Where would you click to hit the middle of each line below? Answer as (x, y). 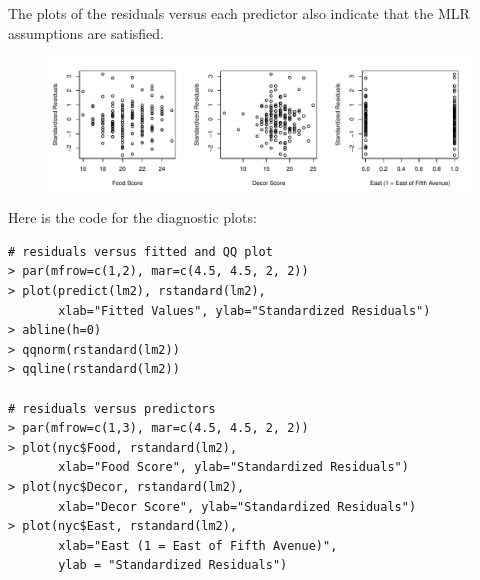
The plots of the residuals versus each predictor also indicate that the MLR (239, 13)
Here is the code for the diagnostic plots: (132, 217)
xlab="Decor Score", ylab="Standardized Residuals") (237, 506)
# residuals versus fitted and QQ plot (140, 251)
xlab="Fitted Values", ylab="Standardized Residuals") (244, 310)
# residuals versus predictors (112, 408)
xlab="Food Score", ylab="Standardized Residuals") (233, 467)
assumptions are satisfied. (86, 32)
